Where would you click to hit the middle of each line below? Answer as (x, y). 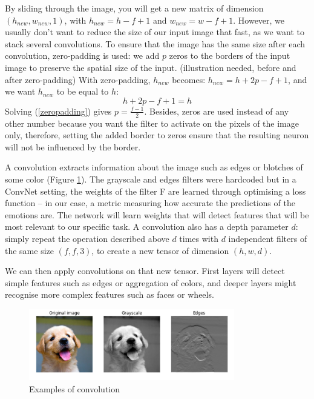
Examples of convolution (75, 389)
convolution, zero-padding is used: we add (82, 55)
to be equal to (83, 91)
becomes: (189, 79)
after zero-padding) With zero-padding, (78, 79)
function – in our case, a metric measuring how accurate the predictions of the (150, 203)
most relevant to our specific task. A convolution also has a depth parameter (147, 226)
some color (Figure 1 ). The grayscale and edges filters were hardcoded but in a (151, 179)
